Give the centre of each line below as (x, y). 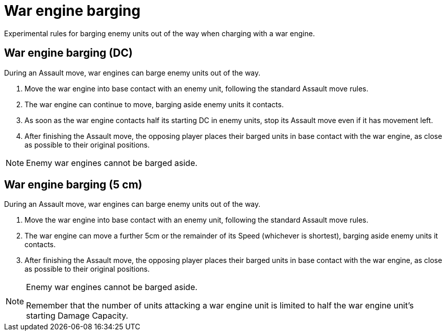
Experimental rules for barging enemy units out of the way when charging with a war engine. (159, 33)
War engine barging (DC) (68, 53)
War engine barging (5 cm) (73, 185)
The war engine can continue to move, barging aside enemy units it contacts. (154, 104)
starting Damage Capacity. (77, 316)
